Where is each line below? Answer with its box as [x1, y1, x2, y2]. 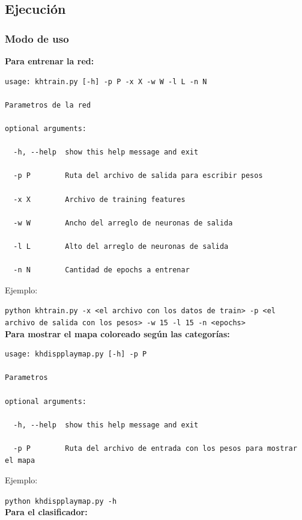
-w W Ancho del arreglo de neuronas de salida [13, 218, 233, 227]
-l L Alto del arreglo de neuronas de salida [13, 242, 229, 251]
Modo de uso [5, 31, 69, 46]
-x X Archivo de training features [13, 195, 186, 204]
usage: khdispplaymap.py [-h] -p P [5, 350, 147, 359]
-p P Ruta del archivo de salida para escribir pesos [13, 171, 263, 180]
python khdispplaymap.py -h [5, 497, 117, 506]
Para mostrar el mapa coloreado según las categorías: [5, 327, 230, 340]
